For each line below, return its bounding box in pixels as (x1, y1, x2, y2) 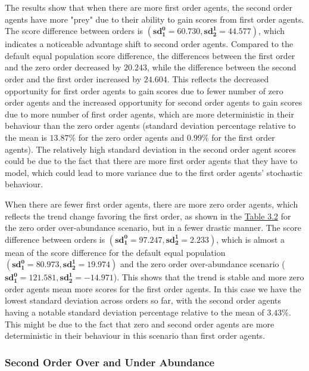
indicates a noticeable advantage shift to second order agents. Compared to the (5, 38, 294, 50)
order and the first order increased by (5, 72, 142, 85)
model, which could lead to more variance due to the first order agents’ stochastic (5, 166, 302, 178)
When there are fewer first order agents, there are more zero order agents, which (5, 197, 298, 210)
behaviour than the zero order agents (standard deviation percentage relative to (5, 119, 296, 132)
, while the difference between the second (147, 61, 296, 73)
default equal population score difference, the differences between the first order (5, 49, 295, 61)
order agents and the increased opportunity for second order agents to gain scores (5, 96, 302, 109)
